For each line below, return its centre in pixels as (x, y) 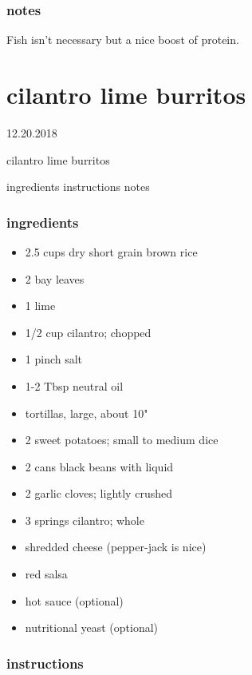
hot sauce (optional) (74, 600)
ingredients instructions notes (78, 187)
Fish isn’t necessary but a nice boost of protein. (123, 40)
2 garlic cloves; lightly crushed (98, 493)
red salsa (46, 574)
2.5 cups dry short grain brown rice (111, 251)
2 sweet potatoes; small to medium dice (122, 440)
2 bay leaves (55, 278)
